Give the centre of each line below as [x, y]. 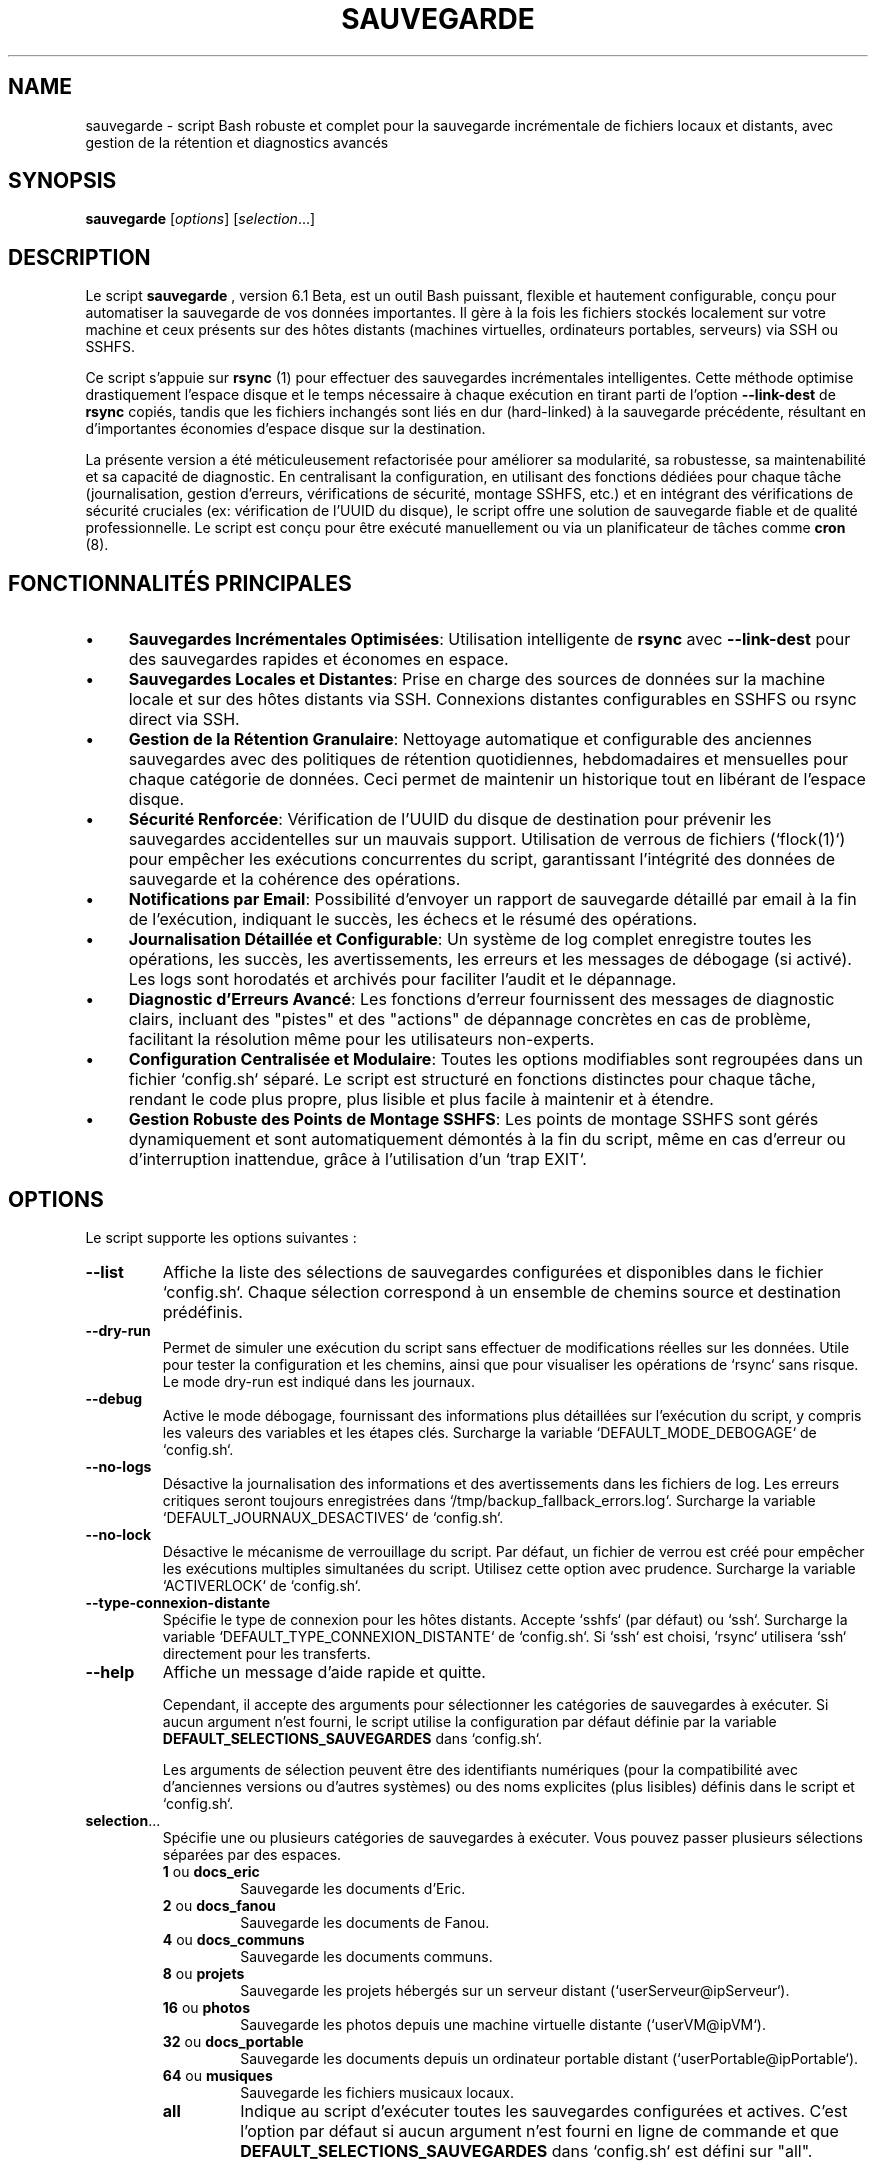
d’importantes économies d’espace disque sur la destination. [285, 429]
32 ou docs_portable [233, 2041]
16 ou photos [206, 2007]
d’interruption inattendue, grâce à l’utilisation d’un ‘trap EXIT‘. [357, 1159]
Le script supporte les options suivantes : [221, 1237]
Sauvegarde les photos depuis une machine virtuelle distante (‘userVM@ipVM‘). [503, 2024]
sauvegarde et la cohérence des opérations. [294, 879]
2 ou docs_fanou [219, 1905]
